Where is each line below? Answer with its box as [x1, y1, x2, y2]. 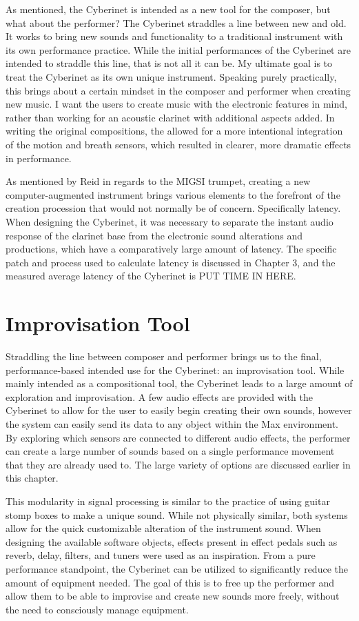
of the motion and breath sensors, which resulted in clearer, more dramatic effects [6, 137, 351, 151]
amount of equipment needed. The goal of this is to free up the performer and [6, 575, 335, 589]
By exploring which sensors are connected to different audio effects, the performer [6, 430, 351, 444]
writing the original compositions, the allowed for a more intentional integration [6, 124, 343, 138]
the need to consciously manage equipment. [6, 602, 189, 616]
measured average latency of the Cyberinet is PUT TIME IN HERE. [6, 268, 296, 283]
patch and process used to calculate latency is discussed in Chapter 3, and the [6, 255, 336, 269]
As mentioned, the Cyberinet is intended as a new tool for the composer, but [6, 2, 331, 16]
